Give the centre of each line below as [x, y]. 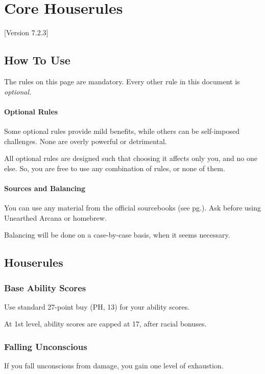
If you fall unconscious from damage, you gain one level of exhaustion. [114, 366]
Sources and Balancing [45, 188]
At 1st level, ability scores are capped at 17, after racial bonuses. [105, 324]
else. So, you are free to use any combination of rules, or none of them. [115, 168]
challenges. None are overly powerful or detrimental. [86, 141]
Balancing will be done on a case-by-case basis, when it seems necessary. [117, 235]
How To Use [37, 60]
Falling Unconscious [46, 346]
